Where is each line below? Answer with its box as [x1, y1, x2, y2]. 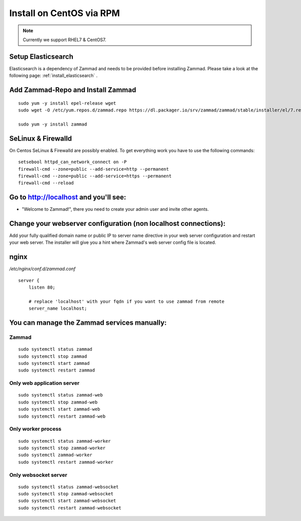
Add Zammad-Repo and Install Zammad [9, 86, 136, 94]
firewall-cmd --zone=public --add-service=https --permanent [18, 173, 172, 179]
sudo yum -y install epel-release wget [18, 100, 116, 106]
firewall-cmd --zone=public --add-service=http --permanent [18, 166, 169, 172]
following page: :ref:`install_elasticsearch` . [9, 73, 98, 79]
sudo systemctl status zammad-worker [18, 438, 111, 444]
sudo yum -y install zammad [18, 121, 87, 127]
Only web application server [9, 379, 80, 386]
